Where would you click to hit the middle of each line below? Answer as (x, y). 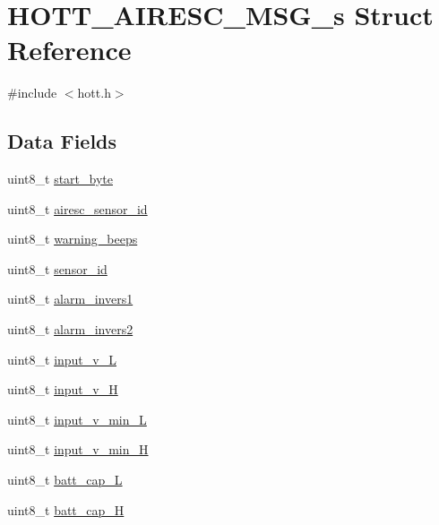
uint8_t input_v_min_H (78, 449)
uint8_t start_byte (60, 179)
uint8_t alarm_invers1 (70, 299)
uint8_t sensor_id (57, 268)
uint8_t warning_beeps (73, 239)
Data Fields (62, 141)
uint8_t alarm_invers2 (70, 329)
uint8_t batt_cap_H (66, 509)
